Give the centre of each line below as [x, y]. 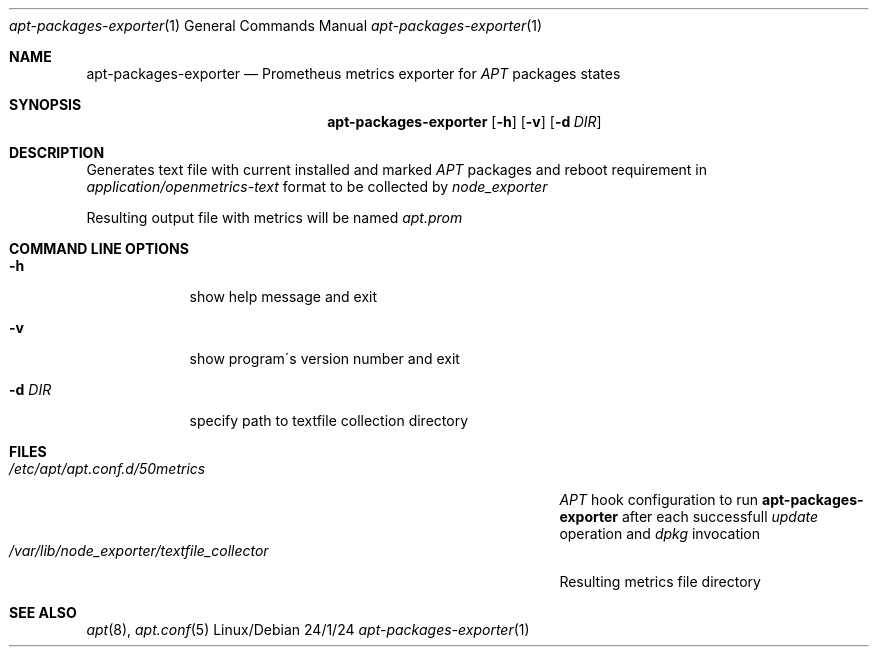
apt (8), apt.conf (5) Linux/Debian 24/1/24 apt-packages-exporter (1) [308, 629]
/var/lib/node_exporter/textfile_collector [139, 550]
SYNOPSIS [45, 104]
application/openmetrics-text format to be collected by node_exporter [317, 186]
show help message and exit [283, 296]
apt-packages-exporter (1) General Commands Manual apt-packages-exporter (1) [276, 25]
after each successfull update [720, 516]
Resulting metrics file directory [660, 581]
